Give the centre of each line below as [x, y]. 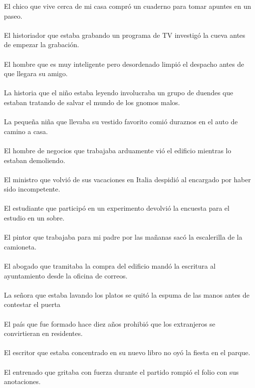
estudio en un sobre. [34, 218]
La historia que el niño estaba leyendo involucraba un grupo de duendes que [119, 93]
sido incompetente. [32, 189]
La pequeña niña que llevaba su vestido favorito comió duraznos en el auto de [121, 122]
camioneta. [20, 246]
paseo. [13, 15]
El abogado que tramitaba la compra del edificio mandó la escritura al [110, 266]
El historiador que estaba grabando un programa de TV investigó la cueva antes [125, 35]
